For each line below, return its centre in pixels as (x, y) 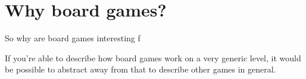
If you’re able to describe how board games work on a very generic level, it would (153, 57)
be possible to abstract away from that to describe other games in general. (140, 69)
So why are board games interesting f (73, 38)
